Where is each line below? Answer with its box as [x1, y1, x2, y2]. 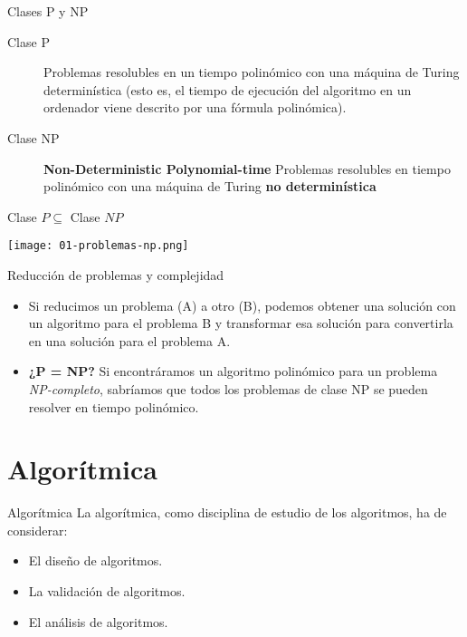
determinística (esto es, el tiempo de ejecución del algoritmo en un [43, 80, 412, 99]
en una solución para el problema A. [28, 331, 231, 350]
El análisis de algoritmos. [28, 612, 168, 631]
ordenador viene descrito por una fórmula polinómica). [43, 98, 347, 117]
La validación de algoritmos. [28, 582, 186, 601]
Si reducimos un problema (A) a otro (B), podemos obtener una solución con [28, 295, 456, 314]
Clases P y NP [7, 2, 89, 20]
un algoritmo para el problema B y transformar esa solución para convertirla [28, 314, 453, 333]
